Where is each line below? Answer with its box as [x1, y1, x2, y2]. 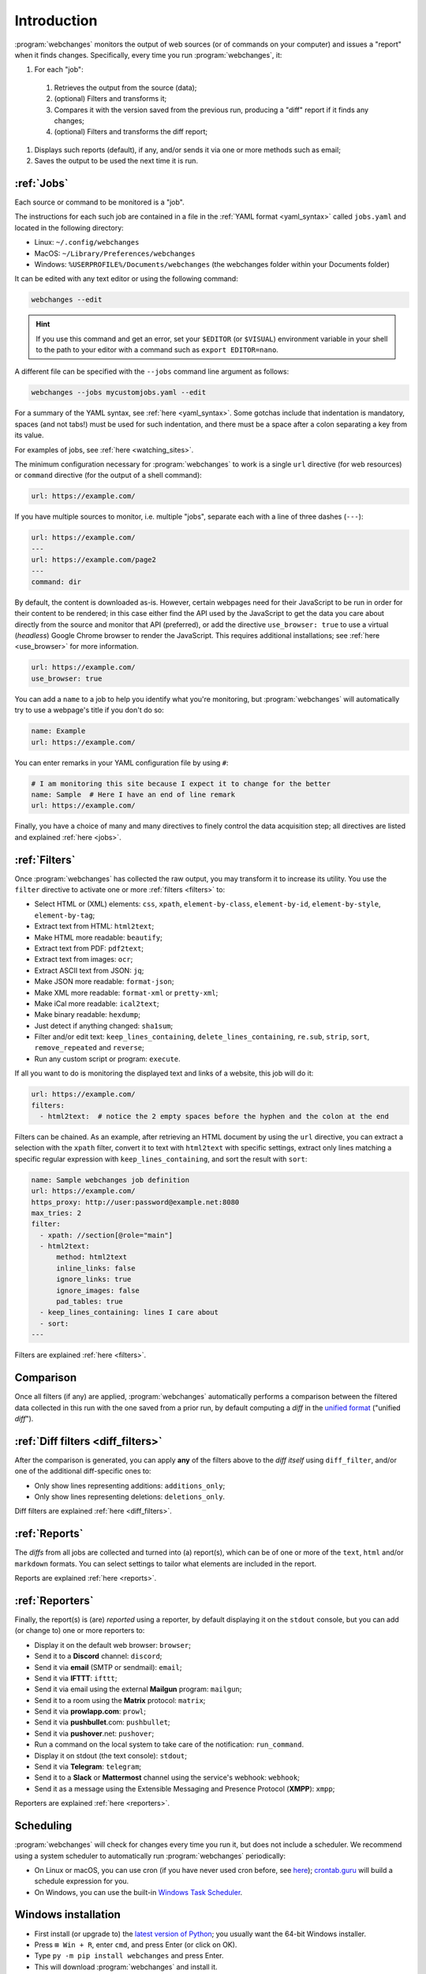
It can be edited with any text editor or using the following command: [14, 274, 238, 283]
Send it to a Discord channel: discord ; [34, 1651, 163, 1661]
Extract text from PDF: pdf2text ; [34, 944, 144, 953]
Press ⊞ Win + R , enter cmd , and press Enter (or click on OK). [34, 1939, 237, 1950]
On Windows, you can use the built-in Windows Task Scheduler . [34, 1887, 243, 1897]
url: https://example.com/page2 [31, 555, 157, 565]
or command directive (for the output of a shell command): [14, 471, 203, 480]
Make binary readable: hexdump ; [34, 1010, 141, 1019]
